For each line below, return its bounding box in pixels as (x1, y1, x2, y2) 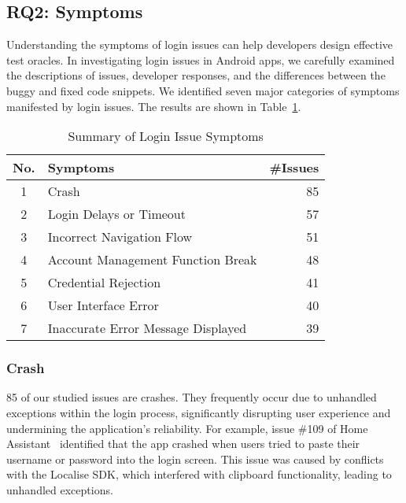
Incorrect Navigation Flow (47, 227, 193, 246)
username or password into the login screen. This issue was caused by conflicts (6, 450, 384, 467)
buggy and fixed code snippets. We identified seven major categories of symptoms (6, 82, 400, 98)
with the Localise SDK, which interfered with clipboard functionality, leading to (6, 466, 392, 483)
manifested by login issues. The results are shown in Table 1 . (6, 98, 301, 114)
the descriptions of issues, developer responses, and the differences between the (6, 67, 386, 83)
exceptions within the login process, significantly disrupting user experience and (6, 404, 391, 420)
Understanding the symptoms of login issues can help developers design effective (6, 36, 393, 53)
